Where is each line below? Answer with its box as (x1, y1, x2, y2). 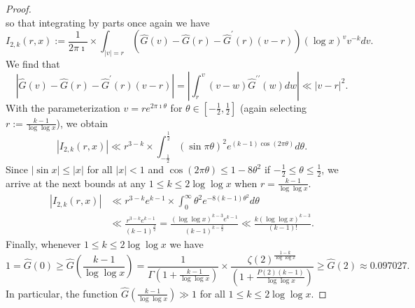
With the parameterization (6, 100, 120, 115)
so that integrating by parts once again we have (6, 15, 210, 29)
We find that (6, 57, 60, 71)
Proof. (6, 1, 31, 15)
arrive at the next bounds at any (6, 175, 146, 190)
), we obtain (56, 115, 108, 130)
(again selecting (240, 100, 307, 115)
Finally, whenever (6, 236, 81, 251)
